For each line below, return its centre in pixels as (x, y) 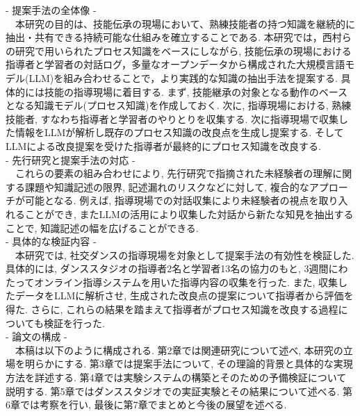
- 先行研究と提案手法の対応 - (71, 159)
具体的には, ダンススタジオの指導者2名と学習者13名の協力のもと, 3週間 (167, 268)
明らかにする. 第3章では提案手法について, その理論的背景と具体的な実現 (189, 364)
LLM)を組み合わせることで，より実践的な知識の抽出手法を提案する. (183, 77)
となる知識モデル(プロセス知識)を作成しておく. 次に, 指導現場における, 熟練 (179, 105)
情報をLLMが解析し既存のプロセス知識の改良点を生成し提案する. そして (179, 132)
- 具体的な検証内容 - (51, 241)
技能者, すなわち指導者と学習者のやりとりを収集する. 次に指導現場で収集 (172, 118)
